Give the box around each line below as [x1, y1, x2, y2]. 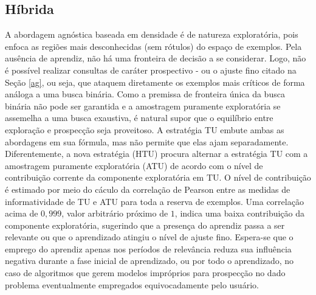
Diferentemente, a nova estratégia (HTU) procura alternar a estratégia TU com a [5, 147, 308, 160]
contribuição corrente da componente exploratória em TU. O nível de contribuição [5, 171, 311, 184]
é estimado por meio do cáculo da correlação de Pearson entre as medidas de [5, 182, 290, 195]
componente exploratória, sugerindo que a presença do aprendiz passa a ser [5, 218, 285, 231]
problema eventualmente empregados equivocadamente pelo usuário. [5, 278, 259, 291]
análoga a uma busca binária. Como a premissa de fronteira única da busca [5, 88, 285, 100]
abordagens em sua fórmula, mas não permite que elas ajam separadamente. [5, 135, 289, 148]
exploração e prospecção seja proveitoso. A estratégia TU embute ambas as [5, 123, 284, 136]
